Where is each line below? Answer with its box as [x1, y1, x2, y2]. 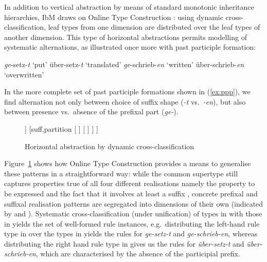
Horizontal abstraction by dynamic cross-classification [25, 140, 194, 151]
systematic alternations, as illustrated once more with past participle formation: [4, 42, 256, 52]
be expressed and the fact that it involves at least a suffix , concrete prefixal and [4, 188, 258, 198]
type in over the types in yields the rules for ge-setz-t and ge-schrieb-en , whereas [4, 228, 258, 239]
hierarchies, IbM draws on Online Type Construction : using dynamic [4, 11, 223, 22]
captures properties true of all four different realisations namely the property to [4, 178, 255, 189]
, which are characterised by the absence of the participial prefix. [35, 248, 240, 259]
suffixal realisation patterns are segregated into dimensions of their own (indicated [4, 198, 263, 209]
